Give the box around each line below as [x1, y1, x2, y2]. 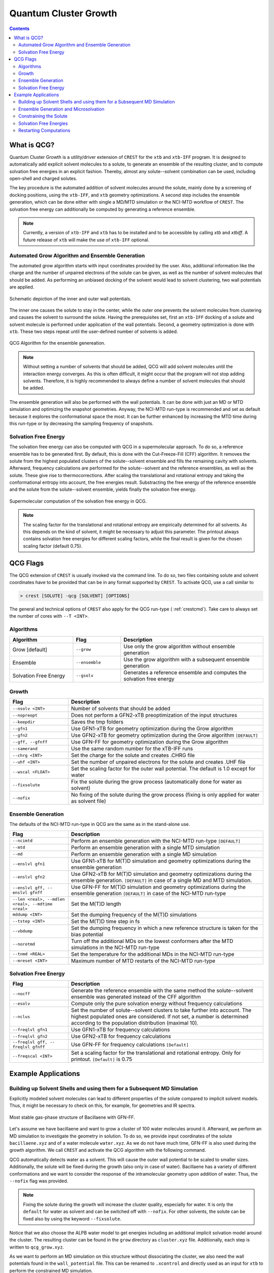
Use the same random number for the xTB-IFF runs [71, 745, 193, 752]
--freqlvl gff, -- [12, 1039, 55, 1045]
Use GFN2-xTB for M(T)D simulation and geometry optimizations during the [71, 870, 252, 877]
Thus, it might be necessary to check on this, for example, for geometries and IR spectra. [9, 1102, 196, 1109]
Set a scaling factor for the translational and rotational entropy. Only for [71, 1049, 241, 1057]
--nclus [12, 1014, 30, 1019]
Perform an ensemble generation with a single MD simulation [71, 850, 217, 857]
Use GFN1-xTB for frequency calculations [71, 1026, 170, 1033]
